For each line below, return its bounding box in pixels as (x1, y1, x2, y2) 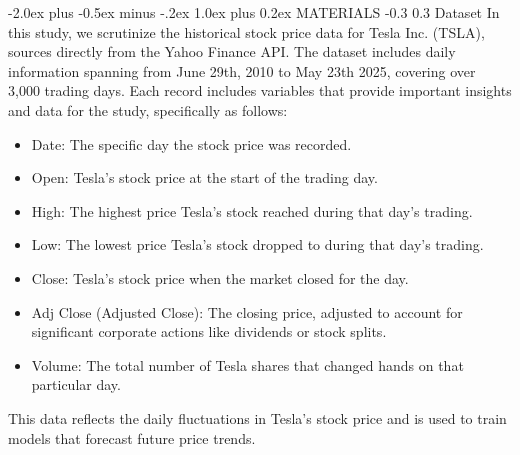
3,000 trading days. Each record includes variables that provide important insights (8, 80, 512, 101)
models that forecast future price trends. (8, 427, 256, 448)
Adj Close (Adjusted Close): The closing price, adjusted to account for (31, 301, 463, 322)
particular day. (31, 374, 121, 395)
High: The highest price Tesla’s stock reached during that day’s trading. (31, 200, 473, 221)
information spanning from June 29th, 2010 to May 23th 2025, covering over (8, 60, 476, 81)
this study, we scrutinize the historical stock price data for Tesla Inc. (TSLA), (8, 21, 485, 42)
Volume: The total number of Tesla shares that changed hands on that (31, 354, 464, 375)
